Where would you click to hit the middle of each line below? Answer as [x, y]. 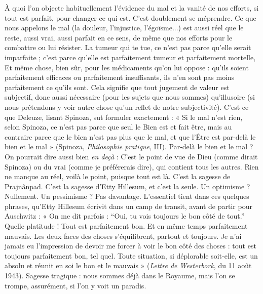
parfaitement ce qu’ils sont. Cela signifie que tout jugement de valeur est [117, 87]
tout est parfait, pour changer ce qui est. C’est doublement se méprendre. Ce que [130, 17]
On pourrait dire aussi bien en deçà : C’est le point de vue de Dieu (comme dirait [131, 156]
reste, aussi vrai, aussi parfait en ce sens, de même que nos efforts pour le [119, 37]
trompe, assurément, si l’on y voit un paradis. [76, 285]
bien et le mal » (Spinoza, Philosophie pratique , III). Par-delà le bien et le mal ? [129, 146]
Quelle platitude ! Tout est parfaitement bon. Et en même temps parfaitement [126, 226]
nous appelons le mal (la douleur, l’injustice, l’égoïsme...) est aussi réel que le [124, 28]
